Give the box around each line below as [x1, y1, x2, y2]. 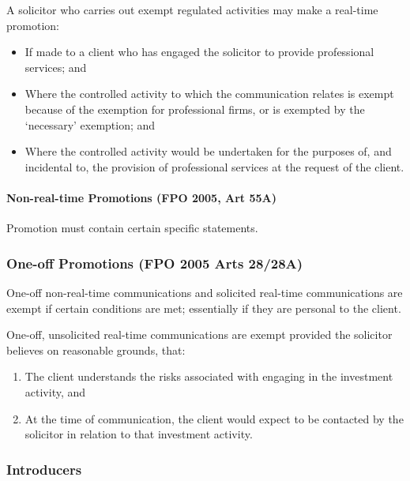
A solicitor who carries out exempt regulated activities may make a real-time [6, 2, 378, 17]
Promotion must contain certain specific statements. [6, 220, 258, 236]
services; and [24, 58, 87, 75]
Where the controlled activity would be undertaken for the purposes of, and [24, 143, 392, 160]
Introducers [6, 459, 82, 479]
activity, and [24, 383, 86, 400]
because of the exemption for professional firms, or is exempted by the [24, 100, 365, 117]
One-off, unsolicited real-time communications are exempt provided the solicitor [6, 326, 393, 343]
